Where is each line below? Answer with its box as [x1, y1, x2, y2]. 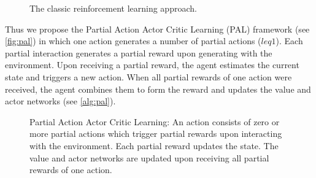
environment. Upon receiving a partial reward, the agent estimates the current [5, 58, 299, 71]
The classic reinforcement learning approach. [29, 2, 197, 14]
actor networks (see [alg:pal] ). [5, 95, 116, 107]
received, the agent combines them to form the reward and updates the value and [5, 82, 311, 95]
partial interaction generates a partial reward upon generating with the [5, 46, 272, 59]
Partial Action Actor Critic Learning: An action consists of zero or [29, 115, 280, 128]
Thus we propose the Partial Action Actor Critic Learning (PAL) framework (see [5, 22, 310, 35]
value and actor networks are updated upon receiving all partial [29, 151, 269, 164]
